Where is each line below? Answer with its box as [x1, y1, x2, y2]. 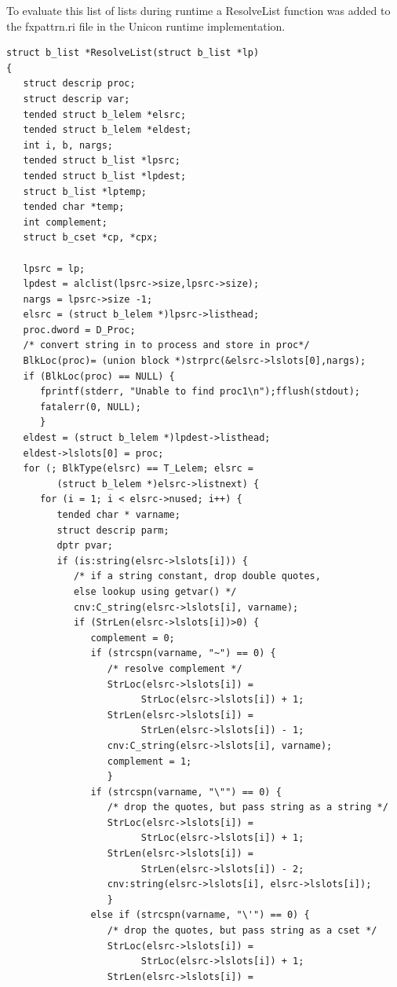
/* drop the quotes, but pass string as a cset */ [107, 925, 377, 937]
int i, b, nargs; [23, 139, 114, 151]
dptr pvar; [56, 540, 114, 552]
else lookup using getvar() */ [73, 585, 237, 597]
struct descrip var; [23, 93, 130, 105]
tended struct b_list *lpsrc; [23, 155, 180, 167]
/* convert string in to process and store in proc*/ [23, 339, 310, 351]
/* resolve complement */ [107, 662, 242, 674]
